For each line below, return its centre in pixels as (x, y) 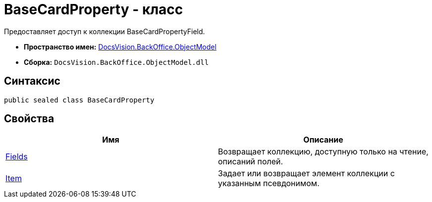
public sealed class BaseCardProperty (79, 100)
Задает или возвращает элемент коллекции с (306, 174)
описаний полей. (251, 162)
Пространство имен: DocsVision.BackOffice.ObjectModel (120, 47)
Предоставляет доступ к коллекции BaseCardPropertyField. (105, 31)
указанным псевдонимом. (269, 183)
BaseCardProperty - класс (94, 9)
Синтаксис (32, 81)
